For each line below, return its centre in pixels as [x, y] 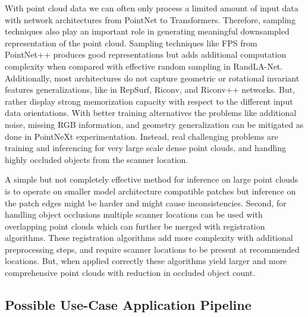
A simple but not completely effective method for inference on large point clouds [152, 179]
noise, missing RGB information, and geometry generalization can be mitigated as [154, 124]
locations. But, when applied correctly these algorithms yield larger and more [146, 261]
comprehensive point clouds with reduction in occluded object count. [130, 273]
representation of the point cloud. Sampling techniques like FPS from [131, 43]
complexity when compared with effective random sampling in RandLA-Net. [144, 66]
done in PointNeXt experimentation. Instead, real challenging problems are [142, 136]
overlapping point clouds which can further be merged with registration [135, 226]
